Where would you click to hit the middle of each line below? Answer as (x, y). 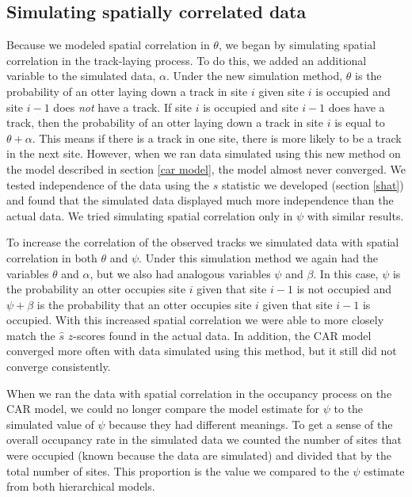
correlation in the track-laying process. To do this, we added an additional (187, 60)
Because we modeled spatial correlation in (108, 45)
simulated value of (50, 424)
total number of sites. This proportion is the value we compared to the (178, 470)
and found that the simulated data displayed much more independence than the (200, 200)
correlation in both (52, 257)
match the (31, 335)
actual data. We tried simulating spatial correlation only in (150, 215)
